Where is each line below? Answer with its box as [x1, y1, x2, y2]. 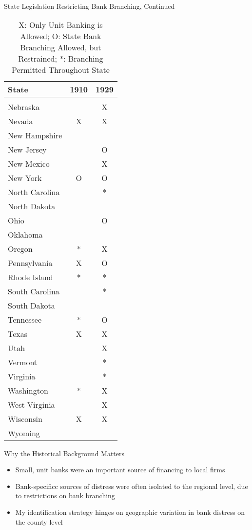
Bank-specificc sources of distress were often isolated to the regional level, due [15, 481, 248, 491]
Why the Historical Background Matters [4, 448, 125, 458]
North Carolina [8, 186, 60, 198]
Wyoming [8, 427, 40, 439]
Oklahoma [8, 228, 43, 240]
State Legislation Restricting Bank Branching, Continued [4, 1, 175, 11]
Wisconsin [8, 413, 42, 424]
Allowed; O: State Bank [20, 30, 101, 42]
